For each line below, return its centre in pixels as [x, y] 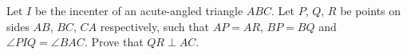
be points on [371, 10]
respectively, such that [154, 26]
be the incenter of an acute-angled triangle [139, 10]
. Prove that [114, 42]
